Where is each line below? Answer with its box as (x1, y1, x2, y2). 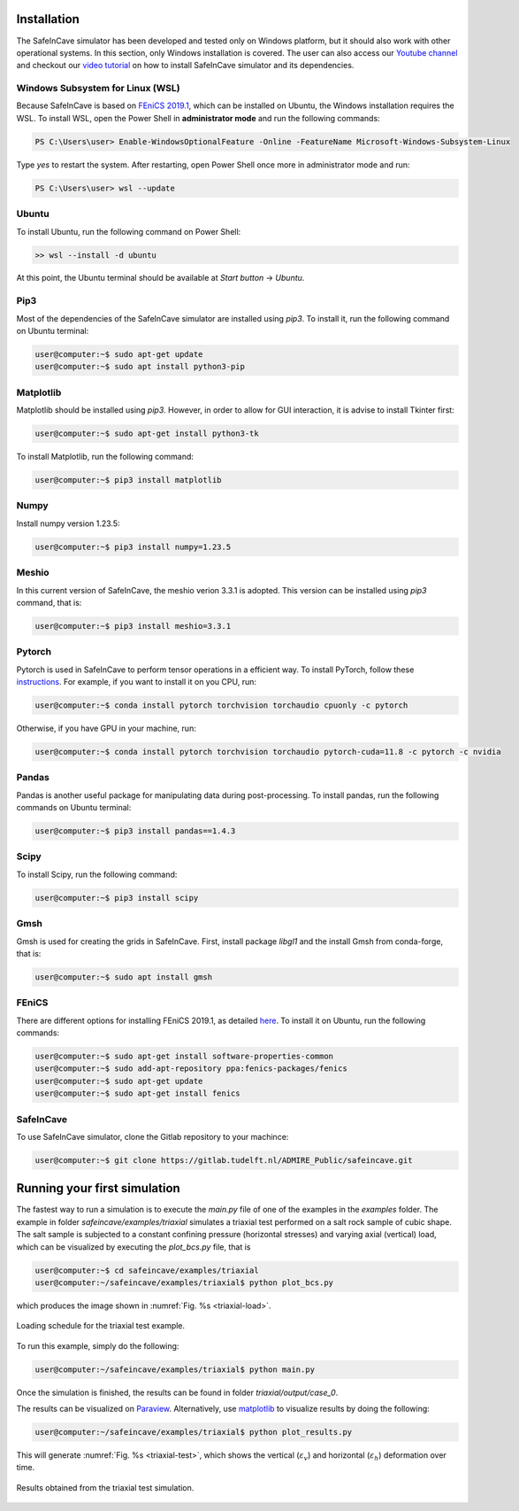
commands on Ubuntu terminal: (16, 802, 132, 813)
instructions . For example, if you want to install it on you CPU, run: (16, 677, 256, 687)
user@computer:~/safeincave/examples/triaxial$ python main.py (34, 1364, 316, 1375)
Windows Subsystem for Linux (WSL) (16, 82, 180, 95)
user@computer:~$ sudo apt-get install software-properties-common (34, 1051, 334, 1062)
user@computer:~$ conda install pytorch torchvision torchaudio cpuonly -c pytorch (34, 701, 408, 710)
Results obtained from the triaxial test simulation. (16, 1482, 195, 1492)
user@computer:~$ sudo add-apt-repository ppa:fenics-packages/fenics (34, 1064, 348, 1073)
